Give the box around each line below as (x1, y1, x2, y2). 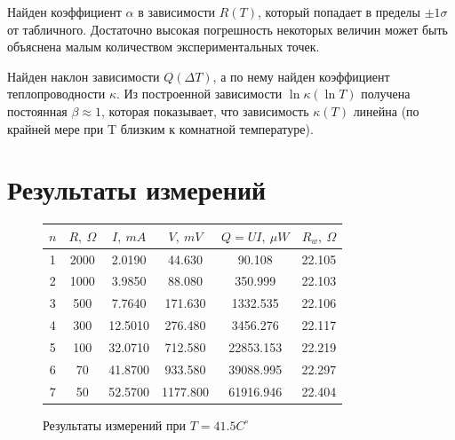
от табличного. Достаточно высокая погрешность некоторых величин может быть (7, 20, 448, 38)
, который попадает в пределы (257, 3, 420, 20)
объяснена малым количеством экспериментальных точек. (7, 37, 320, 56)
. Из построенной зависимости (116, 84, 283, 103)
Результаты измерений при (43, 415, 187, 434)
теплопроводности (7, 84, 106, 103)
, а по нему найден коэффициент (212, 67, 390, 85)
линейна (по (353, 101, 419, 120)
